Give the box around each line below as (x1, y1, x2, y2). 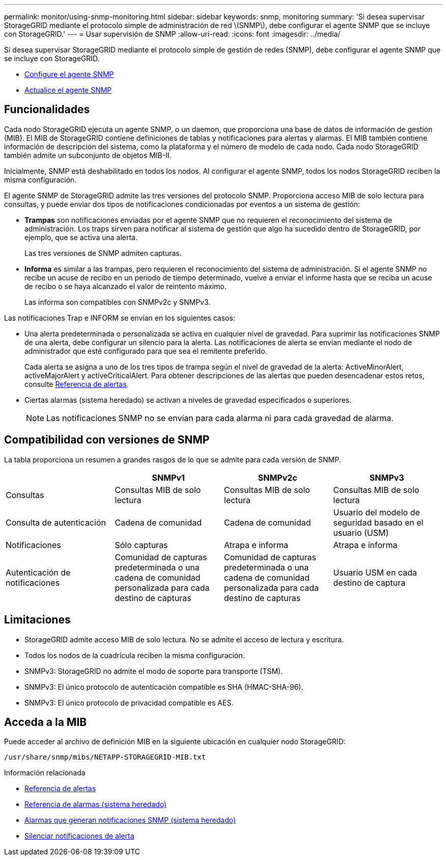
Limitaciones (4, 613, 71, 627)
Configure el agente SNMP (24, 70, 114, 79)
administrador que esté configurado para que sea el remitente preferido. (24, 346, 267, 355)
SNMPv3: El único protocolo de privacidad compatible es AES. (24, 698, 234, 707)
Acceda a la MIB (4, 715, 87, 728)
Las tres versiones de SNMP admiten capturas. (24, 248, 182, 257)
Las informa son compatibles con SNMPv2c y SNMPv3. (24, 297, 211, 306)
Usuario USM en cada (333, 567, 417, 578)
